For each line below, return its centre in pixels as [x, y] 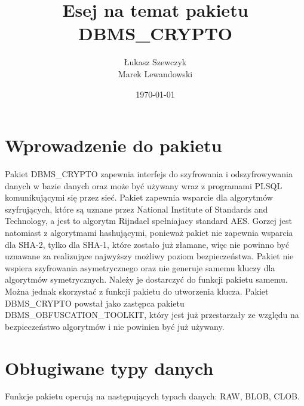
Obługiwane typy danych [109, 367]
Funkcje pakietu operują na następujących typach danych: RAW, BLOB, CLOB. [152, 396]
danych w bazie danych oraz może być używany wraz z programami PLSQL [144, 185]
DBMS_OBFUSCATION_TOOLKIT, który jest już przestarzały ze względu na [152, 315]
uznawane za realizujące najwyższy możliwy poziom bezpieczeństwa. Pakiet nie [149, 256]
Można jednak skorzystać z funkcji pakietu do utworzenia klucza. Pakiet [137, 291]
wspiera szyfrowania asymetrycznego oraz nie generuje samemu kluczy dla [140, 267]
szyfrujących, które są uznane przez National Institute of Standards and [136, 209]
